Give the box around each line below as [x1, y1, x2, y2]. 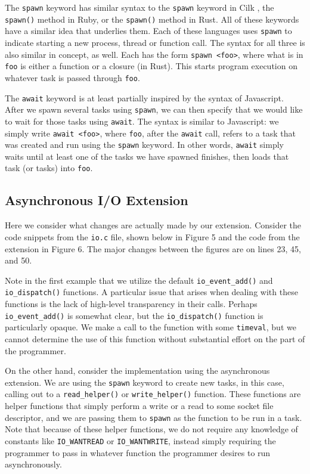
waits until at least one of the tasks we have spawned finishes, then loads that [5, 150, 289, 162]
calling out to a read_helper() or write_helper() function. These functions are [5, 388, 301, 400]
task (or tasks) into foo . [5, 162, 93, 174]
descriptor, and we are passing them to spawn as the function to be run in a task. [5, 411, 302, 423]
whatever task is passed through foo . [5, 71, 140, 83]
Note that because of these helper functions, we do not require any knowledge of [5, 423, 298, 435]
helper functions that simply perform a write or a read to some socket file [5, 399, 274, 412]
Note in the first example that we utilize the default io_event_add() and [5, 274, 273, 286]
